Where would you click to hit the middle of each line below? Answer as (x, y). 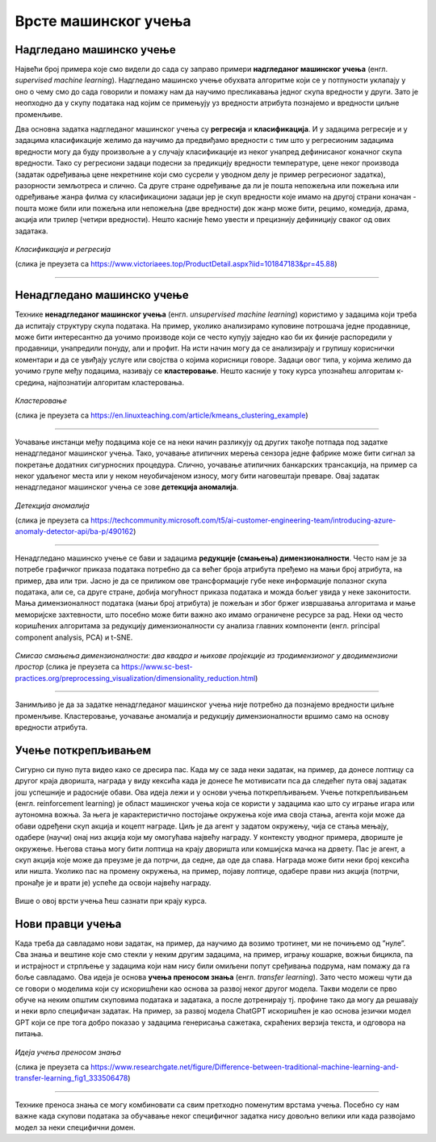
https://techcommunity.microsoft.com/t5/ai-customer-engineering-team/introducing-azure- (243, 520)
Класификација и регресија (63, 249)
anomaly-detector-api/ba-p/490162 (74, 531)
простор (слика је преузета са (67, 667)
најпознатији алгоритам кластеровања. (116, 382)
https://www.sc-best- (157, 667)
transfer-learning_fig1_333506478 (71, 1078)
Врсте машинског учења (103, 21)
